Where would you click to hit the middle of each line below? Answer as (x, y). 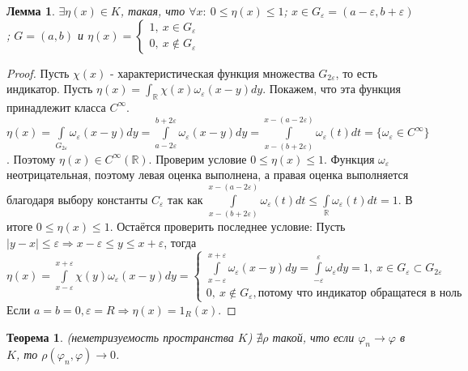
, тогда (180, 242)
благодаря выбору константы (77, 199)
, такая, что (153, 11)
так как (185, 199)
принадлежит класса (56, 107)
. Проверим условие (198, 158)
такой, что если (313, 337)
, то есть (357, 72)
